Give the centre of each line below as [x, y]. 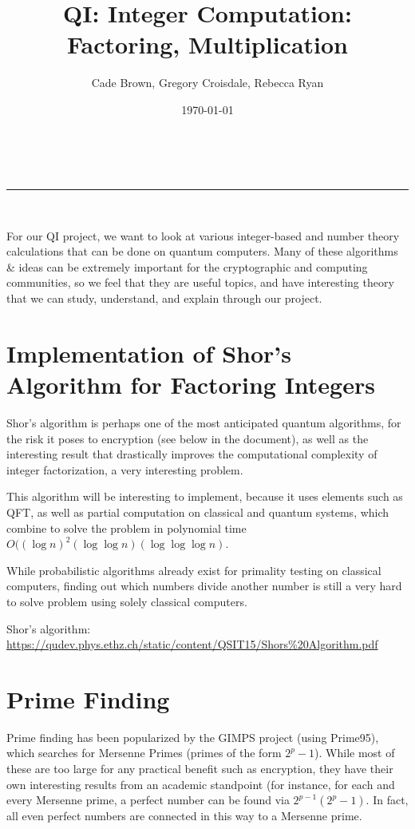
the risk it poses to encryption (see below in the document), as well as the [188, 438]
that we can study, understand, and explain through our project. [164, 298]
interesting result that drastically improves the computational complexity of [192, 454]
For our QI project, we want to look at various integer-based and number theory [203, 235]
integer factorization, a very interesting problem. [125, 469]
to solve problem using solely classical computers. [127, 601]
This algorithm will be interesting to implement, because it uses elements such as [205, 496]
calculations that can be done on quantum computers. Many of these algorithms [202, 251]
